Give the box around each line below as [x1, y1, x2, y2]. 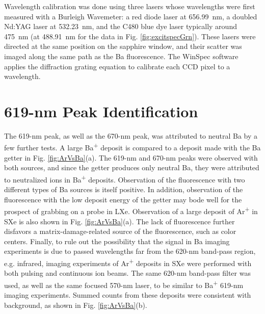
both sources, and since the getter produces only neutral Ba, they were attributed [4, 162, 259, 173]
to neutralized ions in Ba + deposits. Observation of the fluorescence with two [4, 172, 245, 185]
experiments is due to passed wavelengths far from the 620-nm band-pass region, [4, 246, 256, 256]
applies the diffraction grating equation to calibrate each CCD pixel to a [4, 61, 230, 71]
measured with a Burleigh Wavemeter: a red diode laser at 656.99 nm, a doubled [4, 11, 257, 21]
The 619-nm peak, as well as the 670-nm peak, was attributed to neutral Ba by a [4, 130, 258, 141]
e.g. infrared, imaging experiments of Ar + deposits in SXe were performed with [4, 256, 252, 268]
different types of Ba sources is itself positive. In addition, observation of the [4, 184, 243, 195]
